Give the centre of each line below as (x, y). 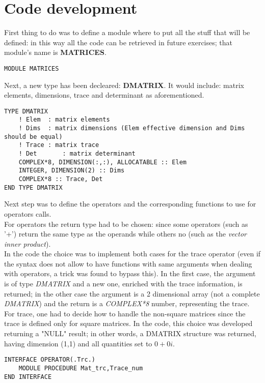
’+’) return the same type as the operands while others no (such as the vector (125, 234)
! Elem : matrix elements (64, 120)
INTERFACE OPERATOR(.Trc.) (50, 360)
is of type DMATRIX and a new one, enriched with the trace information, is (123, 284)
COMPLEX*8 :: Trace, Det (61, 179)
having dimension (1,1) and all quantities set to (78, 343)
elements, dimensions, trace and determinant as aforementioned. (104, 95)
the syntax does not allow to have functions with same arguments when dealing (128, 263)
